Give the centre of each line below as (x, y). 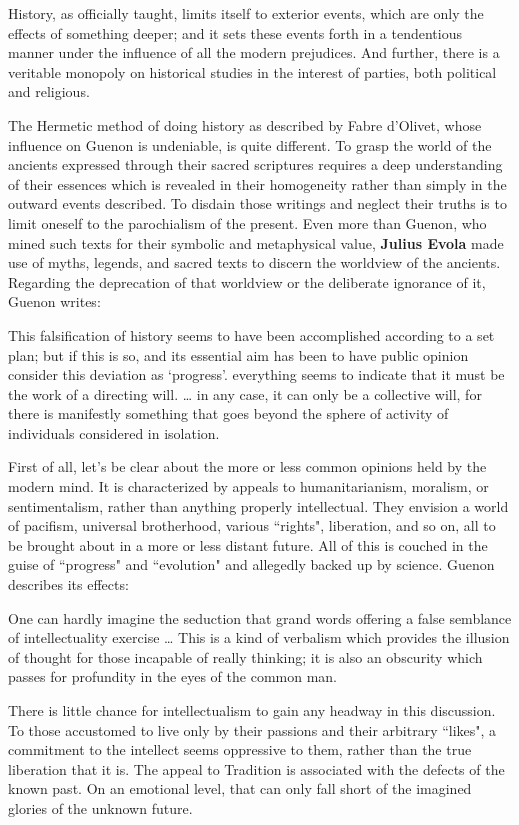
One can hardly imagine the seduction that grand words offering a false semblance (260, 617)
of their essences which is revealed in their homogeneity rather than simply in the (257, 183)
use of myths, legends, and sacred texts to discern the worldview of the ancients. (254, 262)
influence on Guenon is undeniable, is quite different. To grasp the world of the (250, 144)
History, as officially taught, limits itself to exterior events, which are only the (246, 13)
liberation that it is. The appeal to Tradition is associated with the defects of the (256, 768)
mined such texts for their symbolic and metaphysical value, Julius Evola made (256, 242)
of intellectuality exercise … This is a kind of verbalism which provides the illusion (259, 637)
